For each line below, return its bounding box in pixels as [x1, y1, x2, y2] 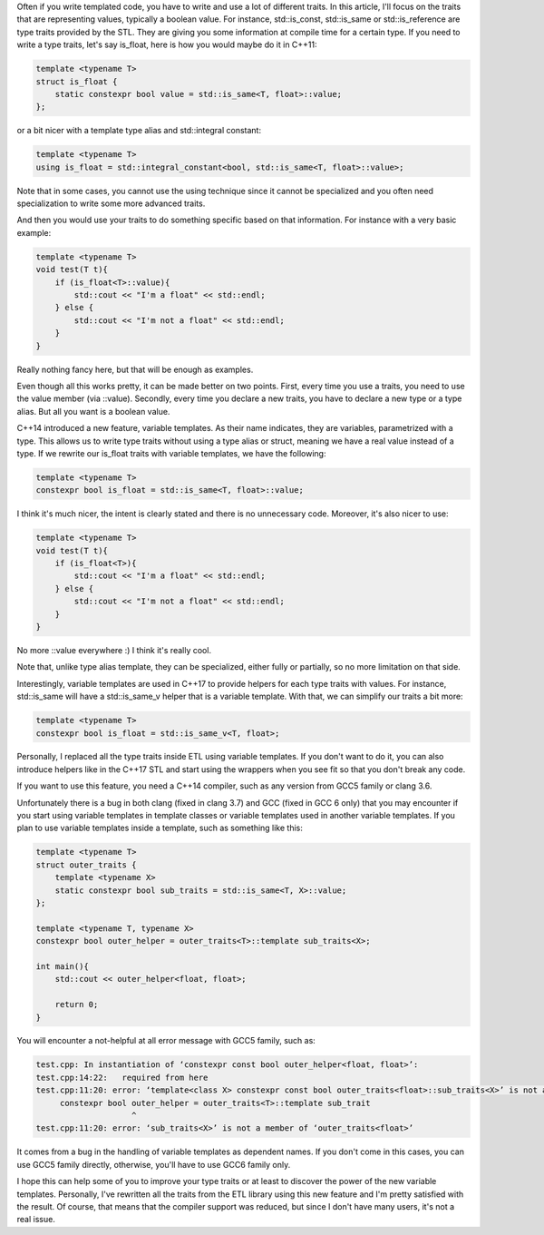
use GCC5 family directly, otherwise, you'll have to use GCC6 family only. [16, 1159, 291, 1170]
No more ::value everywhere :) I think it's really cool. [16, 644, 212, 655]
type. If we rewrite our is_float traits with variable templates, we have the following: [16, 447, 326, 458]
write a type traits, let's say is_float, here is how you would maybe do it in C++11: [16, 39, 317, 50]
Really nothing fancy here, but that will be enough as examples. [16, 364, 254, 375]
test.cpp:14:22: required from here [35, 1072, 209, 1083]
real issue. [16, 1214, 56, 1225]
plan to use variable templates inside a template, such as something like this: [16, 822, 304, 834]
